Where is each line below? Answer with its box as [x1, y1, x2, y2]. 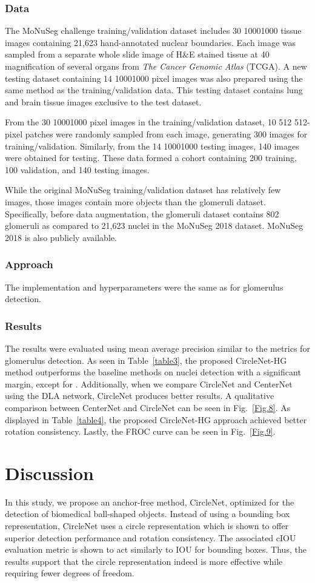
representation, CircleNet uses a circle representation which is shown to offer [5, 519, 289, 532]
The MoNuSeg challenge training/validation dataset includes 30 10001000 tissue [5, 24, 302, 37]
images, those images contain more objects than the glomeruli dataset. [5, 195, 266, 208]
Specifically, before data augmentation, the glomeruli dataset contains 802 [5, 207, 279, 220]
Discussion [5, 460, 94, 485]
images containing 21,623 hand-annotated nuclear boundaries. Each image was [5, 36, 296, 48]
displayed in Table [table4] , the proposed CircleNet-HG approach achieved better [5, 413, 307, 426]
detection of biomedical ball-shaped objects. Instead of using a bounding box [5, 507, 290, 520]
